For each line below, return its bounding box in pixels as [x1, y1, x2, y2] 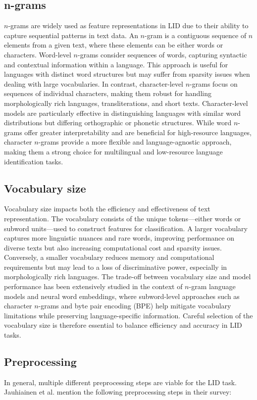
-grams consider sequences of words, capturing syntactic [77, 49, 247, 59]
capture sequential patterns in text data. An [4, 30, 138, 40]
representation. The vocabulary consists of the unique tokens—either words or [4, 213, 241, 223]
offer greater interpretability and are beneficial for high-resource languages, [24, 127, 252, 137]
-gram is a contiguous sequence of [144, 30, 247, 40]
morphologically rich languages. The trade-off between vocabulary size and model [4, 271, 251, 282]
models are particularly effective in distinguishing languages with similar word [4, 107, 241, 118]
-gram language [189, 281, 236, 292]
